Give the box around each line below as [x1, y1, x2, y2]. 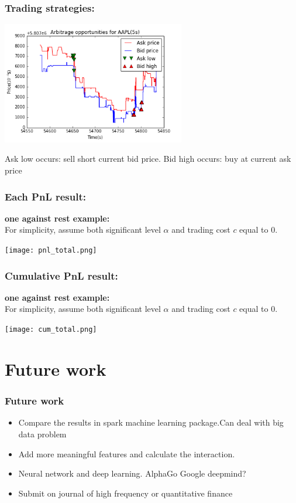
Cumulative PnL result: [5, 268, 118, 283]
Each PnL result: [5, 189, 86, 203]
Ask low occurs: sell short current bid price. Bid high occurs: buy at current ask [5, 152, 291, 165]
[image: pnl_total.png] [5, 246, 97, 254]
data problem [18, 427, 67, 440]
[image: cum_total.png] [5, 325, 97, 334]
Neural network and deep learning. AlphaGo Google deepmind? [18, 467, 246, 480]
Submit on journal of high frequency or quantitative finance [18, 487, 233, 499]
